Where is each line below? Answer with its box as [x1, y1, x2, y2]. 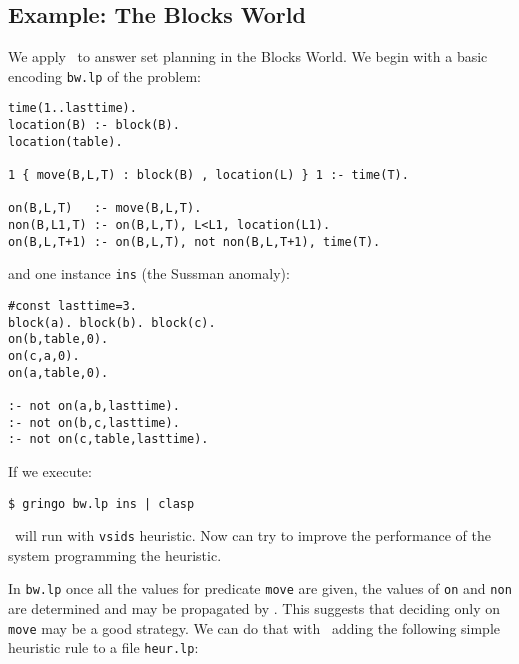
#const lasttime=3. [8, 299, 137, 314]
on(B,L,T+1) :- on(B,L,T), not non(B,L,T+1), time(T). [8, 234, 381, 249]
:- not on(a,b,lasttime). [8, 398, 180, 413]
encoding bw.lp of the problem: [8, 65, 201, 86]
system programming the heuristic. [8, 544, 222, 565]
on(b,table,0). [8, 332, 109, 347]
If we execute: [8, 460, 92, 481]
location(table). [8, 134, 123, 149]
